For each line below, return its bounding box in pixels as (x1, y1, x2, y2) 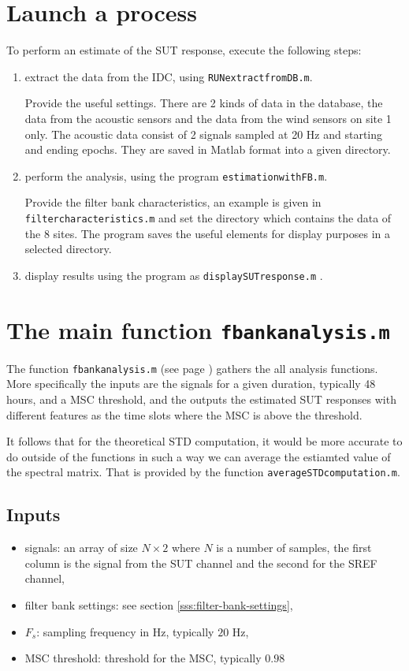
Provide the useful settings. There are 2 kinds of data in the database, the (24, 95, 383, 111)
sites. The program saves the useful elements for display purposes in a (53, 225, 390, 241)
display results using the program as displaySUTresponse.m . (24, 267, 323, 283)
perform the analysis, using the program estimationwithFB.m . (24, 167, 328, 184)
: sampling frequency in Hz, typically (36, 623, 214, 639)
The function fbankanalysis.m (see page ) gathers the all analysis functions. (6, 360, 378, 376)
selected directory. (24, 240, 112, 257)
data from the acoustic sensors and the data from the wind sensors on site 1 (24, 110, 392, 126)
